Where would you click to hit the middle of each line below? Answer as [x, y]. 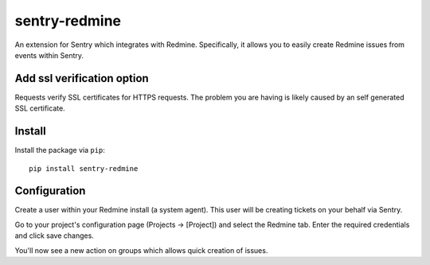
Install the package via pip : [60, 150]
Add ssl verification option [82, 78]
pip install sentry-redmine [84, 168]
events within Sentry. [49, 55]
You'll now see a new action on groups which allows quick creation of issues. [141, 250]
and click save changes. [55, 236]
